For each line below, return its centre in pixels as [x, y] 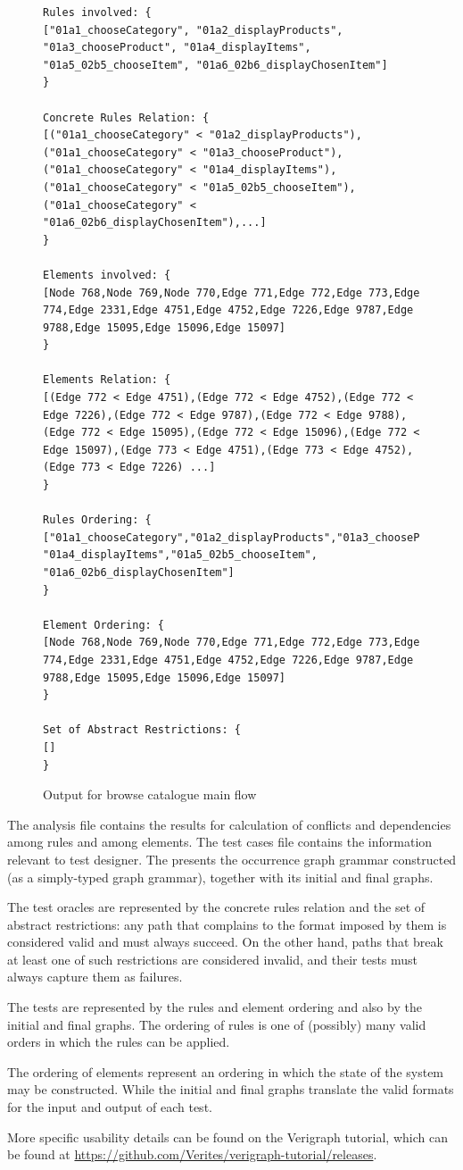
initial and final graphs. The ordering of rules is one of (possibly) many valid [217, 1024]
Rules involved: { [97, 13]
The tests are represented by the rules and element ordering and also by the [215, 1007]
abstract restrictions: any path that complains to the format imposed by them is [227, 924]
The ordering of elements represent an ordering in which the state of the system [226, 1071]
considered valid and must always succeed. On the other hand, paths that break [225, 942]
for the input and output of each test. [110, 1107]
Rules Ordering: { [97, 520]
